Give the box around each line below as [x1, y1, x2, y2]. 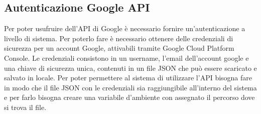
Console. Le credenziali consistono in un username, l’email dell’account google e [4, 52, 249, 63]
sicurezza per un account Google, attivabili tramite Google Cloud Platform [4, 43, 234, 53]
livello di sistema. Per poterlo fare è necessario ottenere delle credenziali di [4, 33, 233, 43]
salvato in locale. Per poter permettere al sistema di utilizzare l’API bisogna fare [4, 72, 252, 83]
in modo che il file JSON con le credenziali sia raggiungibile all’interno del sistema [4, 82, 257, 92]
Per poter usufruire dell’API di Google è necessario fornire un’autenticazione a [4, 23, 245, 34]
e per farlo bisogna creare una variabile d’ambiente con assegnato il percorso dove [4, 92, 255, 102]
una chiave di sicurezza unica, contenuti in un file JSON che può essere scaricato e [4, 62, 257, 73]
